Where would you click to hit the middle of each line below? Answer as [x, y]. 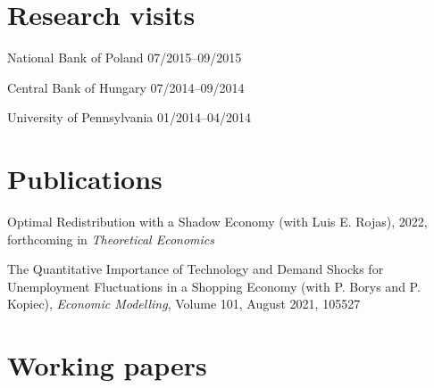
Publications [85, 179]
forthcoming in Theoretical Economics [111, 239]
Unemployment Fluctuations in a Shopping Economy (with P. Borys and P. [214, 286]
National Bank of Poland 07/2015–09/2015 [125, 58]
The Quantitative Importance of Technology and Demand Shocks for [196, 269]
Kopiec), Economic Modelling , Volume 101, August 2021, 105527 [184, 304]
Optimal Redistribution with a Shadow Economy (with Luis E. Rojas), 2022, [217, 222]
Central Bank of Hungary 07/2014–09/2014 [126, 87]
